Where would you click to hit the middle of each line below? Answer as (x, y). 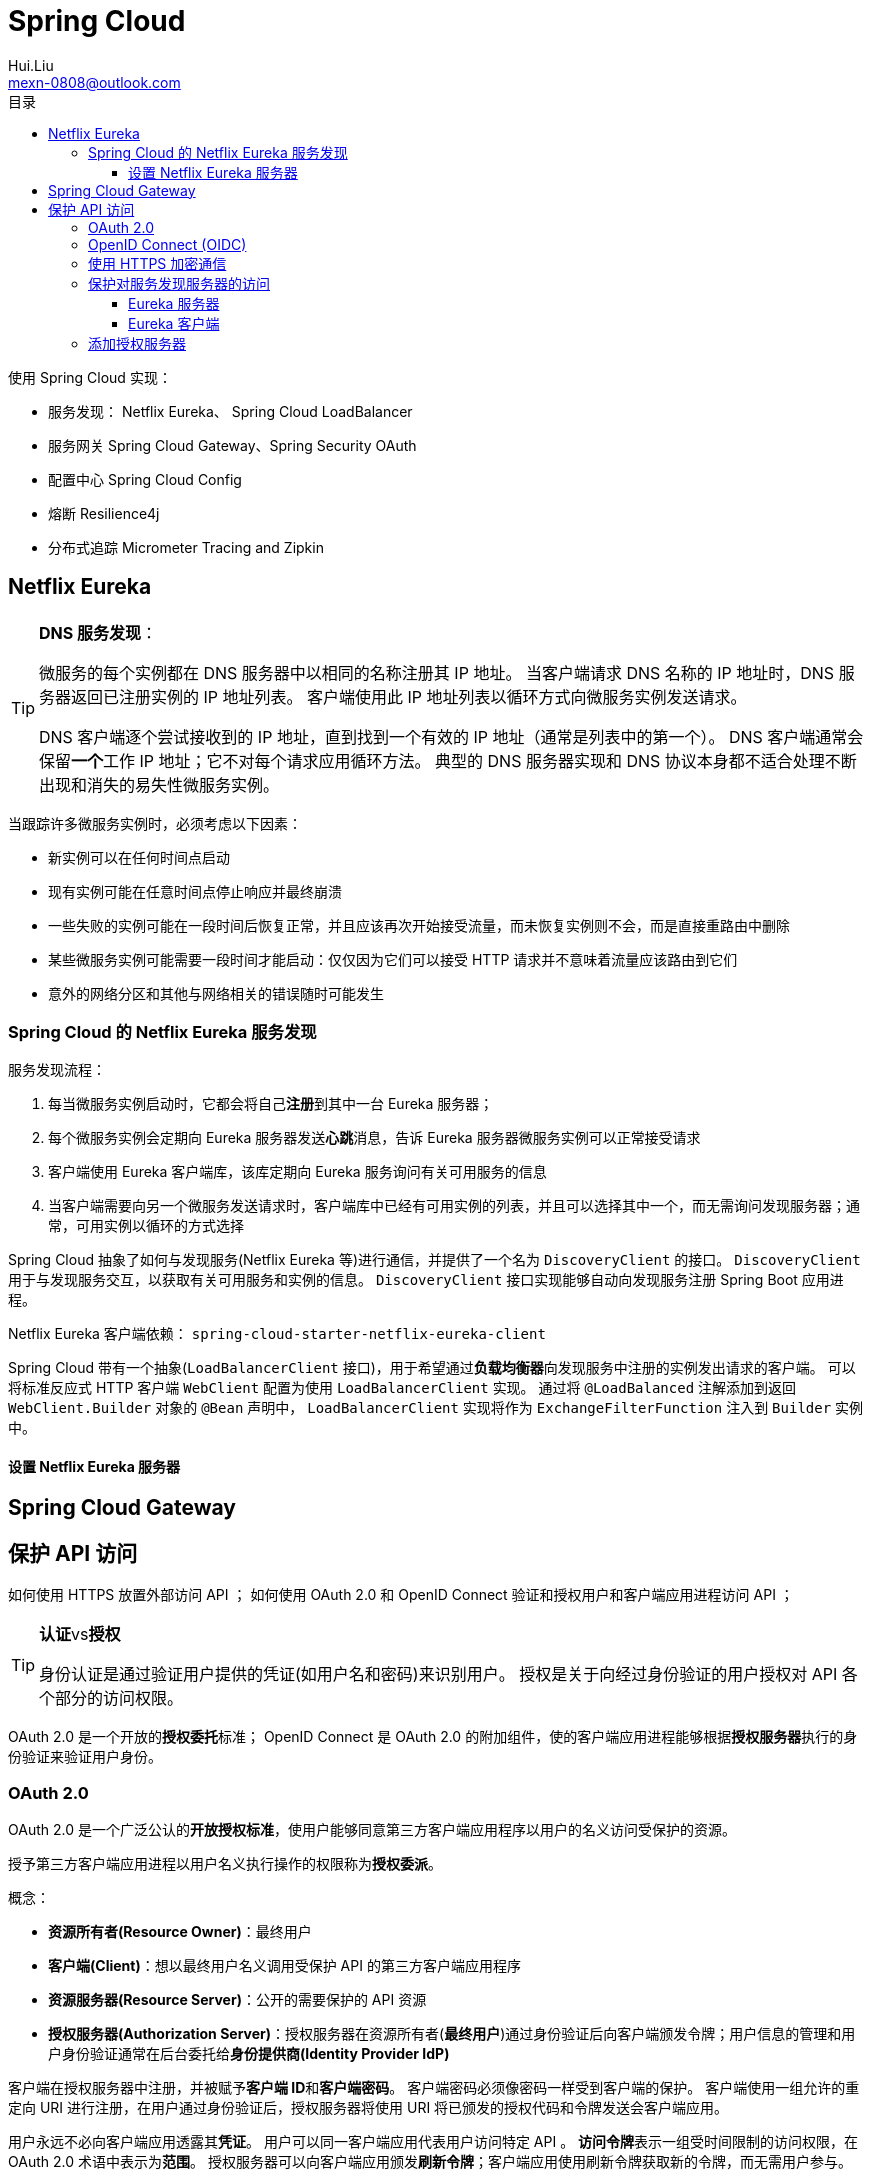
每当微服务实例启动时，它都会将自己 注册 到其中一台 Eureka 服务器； (271, 1104)
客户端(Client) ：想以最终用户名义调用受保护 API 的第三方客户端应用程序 (284, 1966)
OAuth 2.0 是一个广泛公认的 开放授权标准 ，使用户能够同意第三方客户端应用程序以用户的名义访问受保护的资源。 (372, 1830)
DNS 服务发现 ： (98, 632)
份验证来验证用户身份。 (85, 1757)
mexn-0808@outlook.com (94, 82)
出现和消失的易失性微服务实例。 (159, 784)
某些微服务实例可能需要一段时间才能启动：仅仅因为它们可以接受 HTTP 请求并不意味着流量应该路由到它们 (393, 959)
